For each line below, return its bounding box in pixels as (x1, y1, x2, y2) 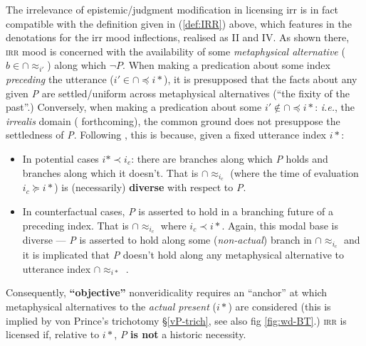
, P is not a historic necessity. (114, 327, 246, 342)
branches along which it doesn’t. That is (22, 165, 199, 180)
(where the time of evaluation (230, 165, 359, 180)
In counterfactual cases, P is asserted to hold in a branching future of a (22, 203, 334, 218)
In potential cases (22, 151, 99, 166)
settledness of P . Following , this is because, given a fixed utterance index (6, 127, 327, 142)
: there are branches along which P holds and (131, 151, 328, 166)
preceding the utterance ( (6, 71, 114, 86)
